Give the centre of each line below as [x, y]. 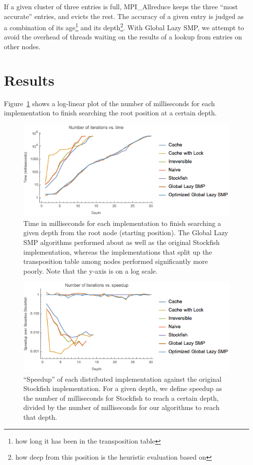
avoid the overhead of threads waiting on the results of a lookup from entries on [123, 37]
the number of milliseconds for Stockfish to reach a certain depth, [121, 398]
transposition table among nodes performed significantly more [116, 261]
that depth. [40, 417]
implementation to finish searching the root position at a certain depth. [110, 113]
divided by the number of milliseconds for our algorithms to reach [121, 407]
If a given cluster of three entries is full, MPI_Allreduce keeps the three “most [121, 6]
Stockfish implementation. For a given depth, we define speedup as [123, 388]
